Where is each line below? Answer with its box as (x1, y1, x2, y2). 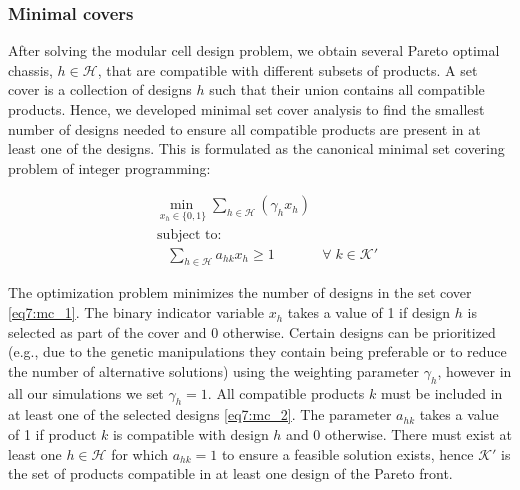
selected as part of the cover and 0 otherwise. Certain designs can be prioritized (8, 321, 496, 342)
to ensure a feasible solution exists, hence (221, 443, 474, 464)
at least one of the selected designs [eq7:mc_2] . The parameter (8, 404, 392, 425)
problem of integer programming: (8, 157, 211, 178)
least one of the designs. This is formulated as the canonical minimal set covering (8, 138, 505, 159)
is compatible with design (112, 424, 269, 445)
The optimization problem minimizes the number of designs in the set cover (8, 282, 472, 303)
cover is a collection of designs (8, 79, 192, 100)
